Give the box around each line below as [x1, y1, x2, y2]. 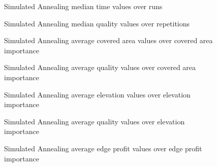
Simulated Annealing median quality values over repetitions [4, 18, 190, 28]
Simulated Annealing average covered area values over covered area [4, 35, 213, 46]
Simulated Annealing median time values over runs [4, 1, 163, 11]
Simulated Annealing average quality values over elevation [4, 116, 185, 126]
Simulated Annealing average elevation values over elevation [4, 89, 191, 99]
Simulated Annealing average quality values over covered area [4, 62, 196, 73]
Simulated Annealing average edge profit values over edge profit [4, 143, 202, 153]
